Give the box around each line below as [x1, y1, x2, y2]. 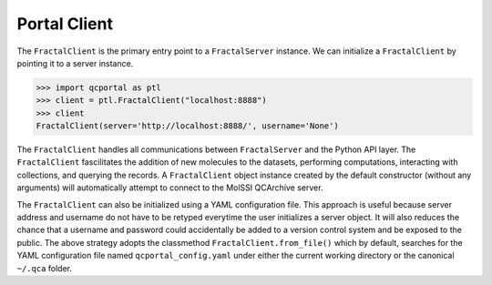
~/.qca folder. [16, 262, 73, 273]
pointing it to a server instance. [16, 57, 134, 68]
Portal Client [16, 14, 114, 34]
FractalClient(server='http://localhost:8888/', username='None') [36, 121, 339, 131]
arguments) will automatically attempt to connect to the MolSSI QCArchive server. [16, 182, 323, 193]
